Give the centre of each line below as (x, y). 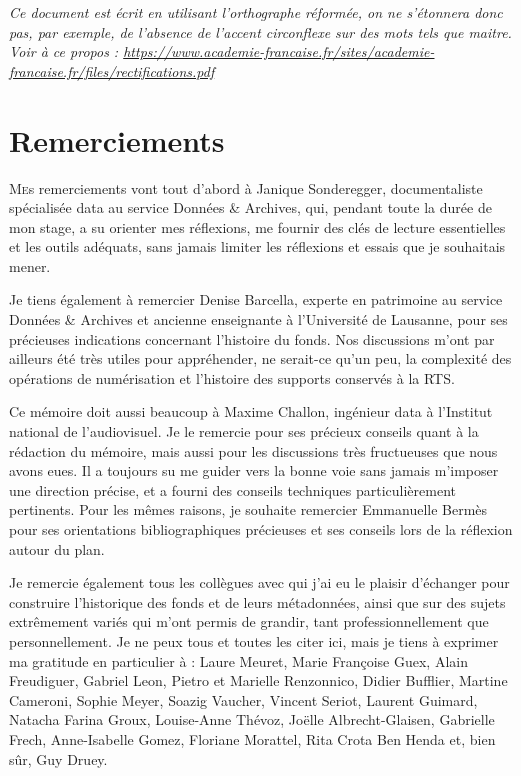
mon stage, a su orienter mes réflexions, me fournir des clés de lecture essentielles (257, 226)
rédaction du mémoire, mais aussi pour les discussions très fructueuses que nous (253, 450)
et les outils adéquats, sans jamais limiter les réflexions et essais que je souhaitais (257, 246)
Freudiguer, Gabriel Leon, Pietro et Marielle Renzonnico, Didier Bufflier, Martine (258, 680)
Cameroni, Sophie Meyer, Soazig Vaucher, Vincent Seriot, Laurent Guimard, (243, 699)
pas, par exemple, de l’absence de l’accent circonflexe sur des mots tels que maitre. (260, 31)
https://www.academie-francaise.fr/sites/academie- (279, 51)
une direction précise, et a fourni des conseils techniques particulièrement (233, 489)
